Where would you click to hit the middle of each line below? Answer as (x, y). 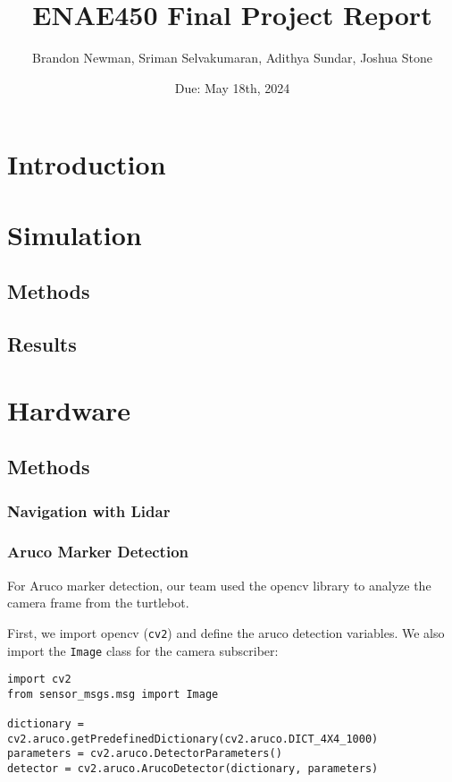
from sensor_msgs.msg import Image (113, 694)
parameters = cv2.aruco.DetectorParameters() (145, 754)
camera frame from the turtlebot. (98, 603)
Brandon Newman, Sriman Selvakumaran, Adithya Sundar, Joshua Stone (232, 58)
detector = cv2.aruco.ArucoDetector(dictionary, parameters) (193, 769)
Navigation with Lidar (89, 510)
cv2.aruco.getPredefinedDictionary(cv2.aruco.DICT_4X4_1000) (193, 739)
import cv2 (39, 680)
